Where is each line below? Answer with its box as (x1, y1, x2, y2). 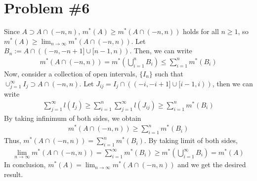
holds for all (182, 26, 219, 36)
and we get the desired (177, 159, 246, 170)
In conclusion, (4, 159, 46, 170)
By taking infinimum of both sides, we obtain (4, 112, 141, 123)
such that (155, 68, 183, 78)
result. (4, 169, 23, 179)
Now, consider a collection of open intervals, (4, 68, 137, 78)
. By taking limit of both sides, (144, 135, 238, 145)
